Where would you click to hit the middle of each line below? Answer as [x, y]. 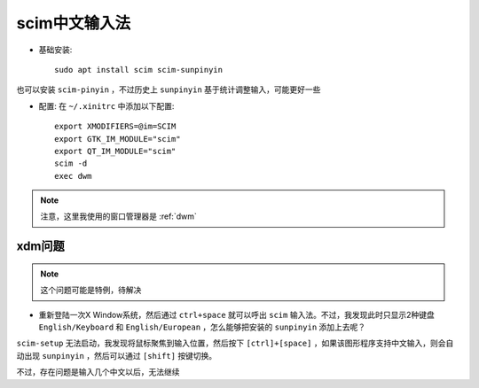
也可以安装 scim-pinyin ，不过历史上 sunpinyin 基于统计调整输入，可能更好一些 [169, 89]
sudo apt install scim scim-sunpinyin [139, 70]
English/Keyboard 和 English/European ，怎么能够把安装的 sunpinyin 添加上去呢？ [202, 327]
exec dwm [73, 176]
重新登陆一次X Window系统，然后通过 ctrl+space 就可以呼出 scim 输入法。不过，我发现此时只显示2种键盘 [236, 314]
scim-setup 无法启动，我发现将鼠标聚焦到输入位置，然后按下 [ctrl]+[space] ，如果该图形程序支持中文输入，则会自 [235, 343]
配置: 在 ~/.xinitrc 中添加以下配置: [106, 105]
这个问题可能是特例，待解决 [91, 290]
